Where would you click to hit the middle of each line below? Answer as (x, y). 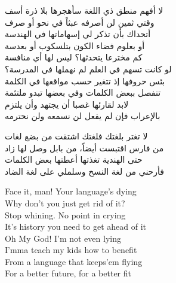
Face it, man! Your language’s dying (71, 191)
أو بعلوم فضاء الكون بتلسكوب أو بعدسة (75, 45)
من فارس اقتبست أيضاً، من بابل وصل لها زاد (84, 147)
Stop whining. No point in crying (65, 214)
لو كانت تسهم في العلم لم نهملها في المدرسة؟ (88, 69)
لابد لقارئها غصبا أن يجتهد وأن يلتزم (67, 104)
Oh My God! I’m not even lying (63, 238)
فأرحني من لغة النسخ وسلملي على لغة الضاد (84, 171)
